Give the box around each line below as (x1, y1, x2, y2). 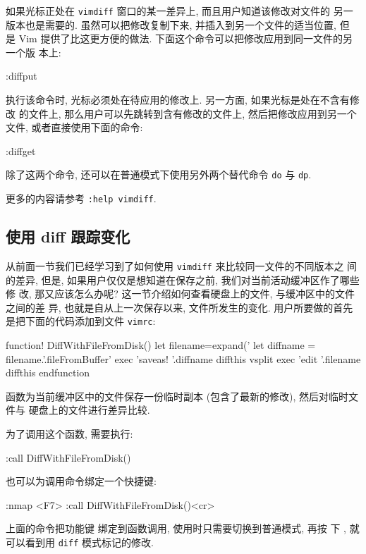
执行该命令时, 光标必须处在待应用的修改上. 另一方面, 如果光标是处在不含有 (6, 92, 350, 107)
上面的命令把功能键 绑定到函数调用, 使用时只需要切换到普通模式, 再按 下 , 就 (6, 521, 360, 536)
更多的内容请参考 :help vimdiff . (6, 191, 157, 206)
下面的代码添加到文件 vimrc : (25, 314, 156, 328)
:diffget (6, 143, 36, 158)
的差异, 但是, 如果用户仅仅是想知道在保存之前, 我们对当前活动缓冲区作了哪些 (6, 272, 360, 287)
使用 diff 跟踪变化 (6, 226, 130, 247)
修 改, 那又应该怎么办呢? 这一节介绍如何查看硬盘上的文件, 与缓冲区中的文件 (6, 286, 355, 301)
